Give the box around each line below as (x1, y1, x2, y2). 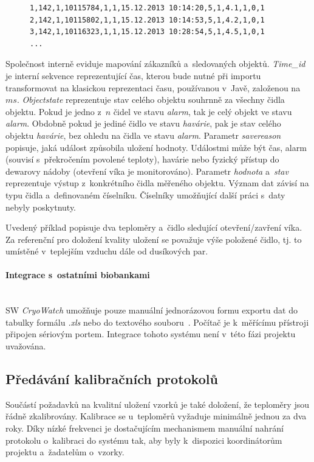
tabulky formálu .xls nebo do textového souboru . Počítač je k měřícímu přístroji (5, 315, 309, 328)
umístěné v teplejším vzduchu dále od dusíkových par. (5, 245, 208, 257)
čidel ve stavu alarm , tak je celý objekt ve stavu (113, 105, 292, 117)
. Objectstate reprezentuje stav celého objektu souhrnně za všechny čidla (16, 93, 285, 106)
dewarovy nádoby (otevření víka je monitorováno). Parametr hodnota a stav (5, 164, 288, 177)
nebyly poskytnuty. (5, 200, 77, 213)
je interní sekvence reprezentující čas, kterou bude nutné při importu (5, 69, 261, 82)
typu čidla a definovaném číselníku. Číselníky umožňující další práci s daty (5, 188, 285, 201)
